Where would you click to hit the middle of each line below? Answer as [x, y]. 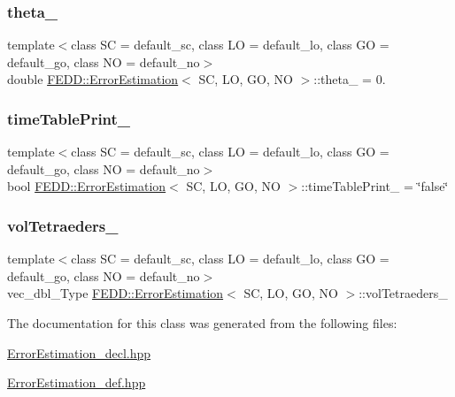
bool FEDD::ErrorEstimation [87, 186]
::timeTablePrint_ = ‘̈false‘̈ [375, 186]
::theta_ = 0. [350, 79]
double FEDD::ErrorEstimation [93, 79]
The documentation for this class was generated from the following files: [202, 323]
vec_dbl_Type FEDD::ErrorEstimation [116, 293]
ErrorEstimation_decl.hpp [79, 352]
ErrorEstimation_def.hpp [77, 382]
